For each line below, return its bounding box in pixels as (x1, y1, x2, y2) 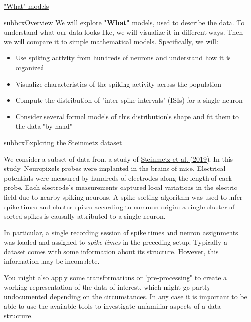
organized (15, 62, 44, 72)
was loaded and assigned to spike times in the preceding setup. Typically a (4, 237, 227, 247)
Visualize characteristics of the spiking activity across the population (15, 78, 222, 89)
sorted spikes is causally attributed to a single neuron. (4, 211, 166, 221)
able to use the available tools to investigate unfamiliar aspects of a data (4, 301, 221, 311)
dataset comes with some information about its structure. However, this (4, 246, 219, 256)
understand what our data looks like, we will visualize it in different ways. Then (4, 27, 243, 37)
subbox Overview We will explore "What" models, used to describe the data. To (4, 17, 245, 27)
